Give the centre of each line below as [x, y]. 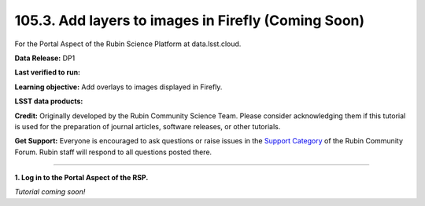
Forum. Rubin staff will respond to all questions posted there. [113, 152]
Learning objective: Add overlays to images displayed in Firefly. [118, 87]
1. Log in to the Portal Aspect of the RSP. [81, 178]
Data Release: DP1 [45, 58]
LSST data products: [49, 101]
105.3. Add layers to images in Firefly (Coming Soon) [190, 20]
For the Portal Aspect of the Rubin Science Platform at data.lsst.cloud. [128, 44]
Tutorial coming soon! [50, 192]
